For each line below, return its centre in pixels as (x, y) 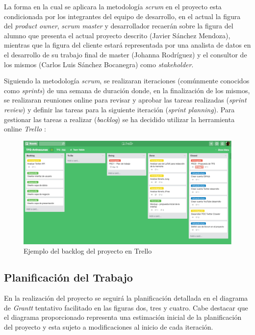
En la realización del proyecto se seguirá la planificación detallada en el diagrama (126, 298)
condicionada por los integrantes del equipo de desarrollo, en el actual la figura (122, 16)
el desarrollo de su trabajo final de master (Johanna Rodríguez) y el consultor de (126, 54)
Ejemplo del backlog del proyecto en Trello (88, 251)
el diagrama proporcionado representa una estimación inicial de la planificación (123, 317)
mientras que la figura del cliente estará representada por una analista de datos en (127, 45)
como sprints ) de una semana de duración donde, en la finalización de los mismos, (127, 90)
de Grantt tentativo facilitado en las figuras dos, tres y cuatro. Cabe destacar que (126, 307)
